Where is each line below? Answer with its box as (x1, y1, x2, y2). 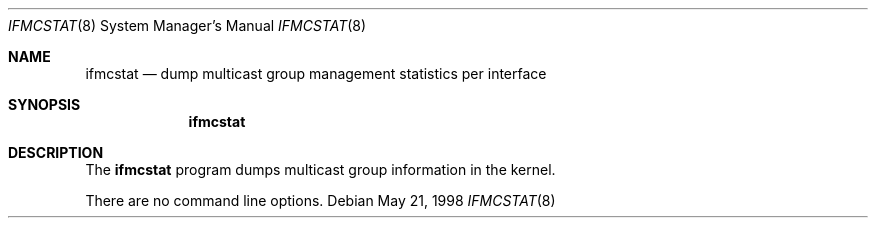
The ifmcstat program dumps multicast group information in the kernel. (85, 161, 556, 178)
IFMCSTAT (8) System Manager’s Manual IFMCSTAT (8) (8, 17, 367, 34)
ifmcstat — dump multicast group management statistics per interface (85, 65, 547, 82)
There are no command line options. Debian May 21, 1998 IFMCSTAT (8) (85, 192, 556, 209)
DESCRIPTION (8, 144, 104, 161)
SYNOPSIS (8, 96, 81, 113)
